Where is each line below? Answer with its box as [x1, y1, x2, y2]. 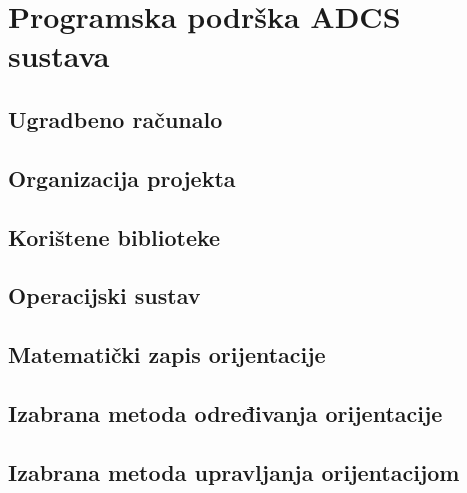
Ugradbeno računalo [8, 103, 223, 134]
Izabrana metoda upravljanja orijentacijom [8, 456, 460, 487]
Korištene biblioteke [8, 221, 221, 252]
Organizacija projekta [8, 162, 236, 193]
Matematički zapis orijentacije [8, 339, 326, 370]
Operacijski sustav [8, 280, 201, 311]
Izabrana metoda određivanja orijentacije [8, 397, 443, 428]
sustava [8, 35, 110, 76]
